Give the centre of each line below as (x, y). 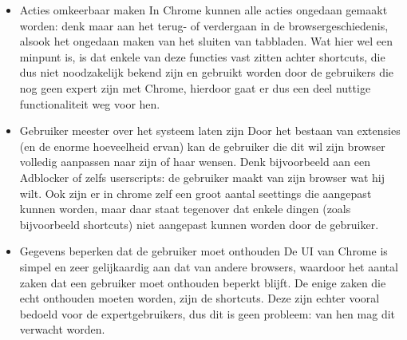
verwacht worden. (62, 329)
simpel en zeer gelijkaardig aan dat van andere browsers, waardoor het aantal (209, 266)
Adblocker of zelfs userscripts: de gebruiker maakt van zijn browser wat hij (202, 177)
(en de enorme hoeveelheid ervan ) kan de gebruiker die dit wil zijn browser (202, 146)
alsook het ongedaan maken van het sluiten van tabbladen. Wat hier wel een (206, 41)
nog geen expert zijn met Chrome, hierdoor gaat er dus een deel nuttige (195, 87)
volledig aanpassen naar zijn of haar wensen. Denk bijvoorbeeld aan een (195, 162)
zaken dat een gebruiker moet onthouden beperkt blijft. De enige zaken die (203, 282)
